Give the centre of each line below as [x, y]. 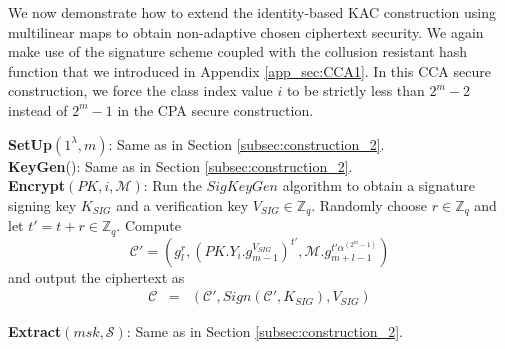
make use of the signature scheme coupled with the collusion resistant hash [238, 51]
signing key [42, 204]
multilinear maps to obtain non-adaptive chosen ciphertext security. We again [246, 31]
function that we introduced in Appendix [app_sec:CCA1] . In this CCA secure [249, 70]
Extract [35, 331]
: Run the [172, 185]
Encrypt [37, 185]
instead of [38, 109]
